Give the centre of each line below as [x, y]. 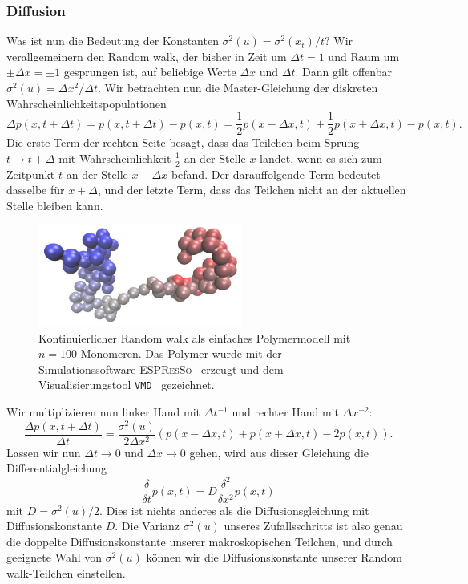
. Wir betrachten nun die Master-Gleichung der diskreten [238, 87]
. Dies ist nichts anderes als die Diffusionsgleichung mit [234, 510]
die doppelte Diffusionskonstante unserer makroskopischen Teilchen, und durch [200, 541]
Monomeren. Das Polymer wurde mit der [181, 353]
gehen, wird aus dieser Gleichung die [279, 452]
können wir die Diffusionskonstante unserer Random [274, 557]
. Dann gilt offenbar [343, 72]
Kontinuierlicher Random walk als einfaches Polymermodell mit [195, 337]
